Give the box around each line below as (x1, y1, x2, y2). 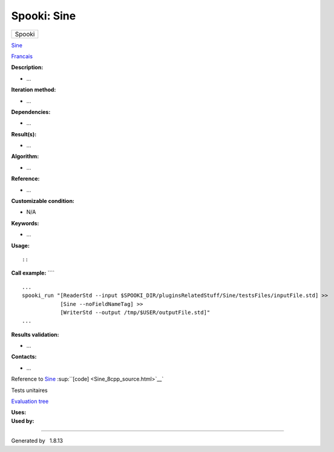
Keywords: (11, 219, 39, 227)
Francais (11, 52, 33, 60)
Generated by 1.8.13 (11, 437, 64, 445)
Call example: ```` (11, 270, 55, 277)
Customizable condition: (11, 198, 75, 205)
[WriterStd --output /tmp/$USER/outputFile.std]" (60, 309, 211, 316)
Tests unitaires (11, 387, 48, 394)
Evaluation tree (11, 397, 49, 405)
